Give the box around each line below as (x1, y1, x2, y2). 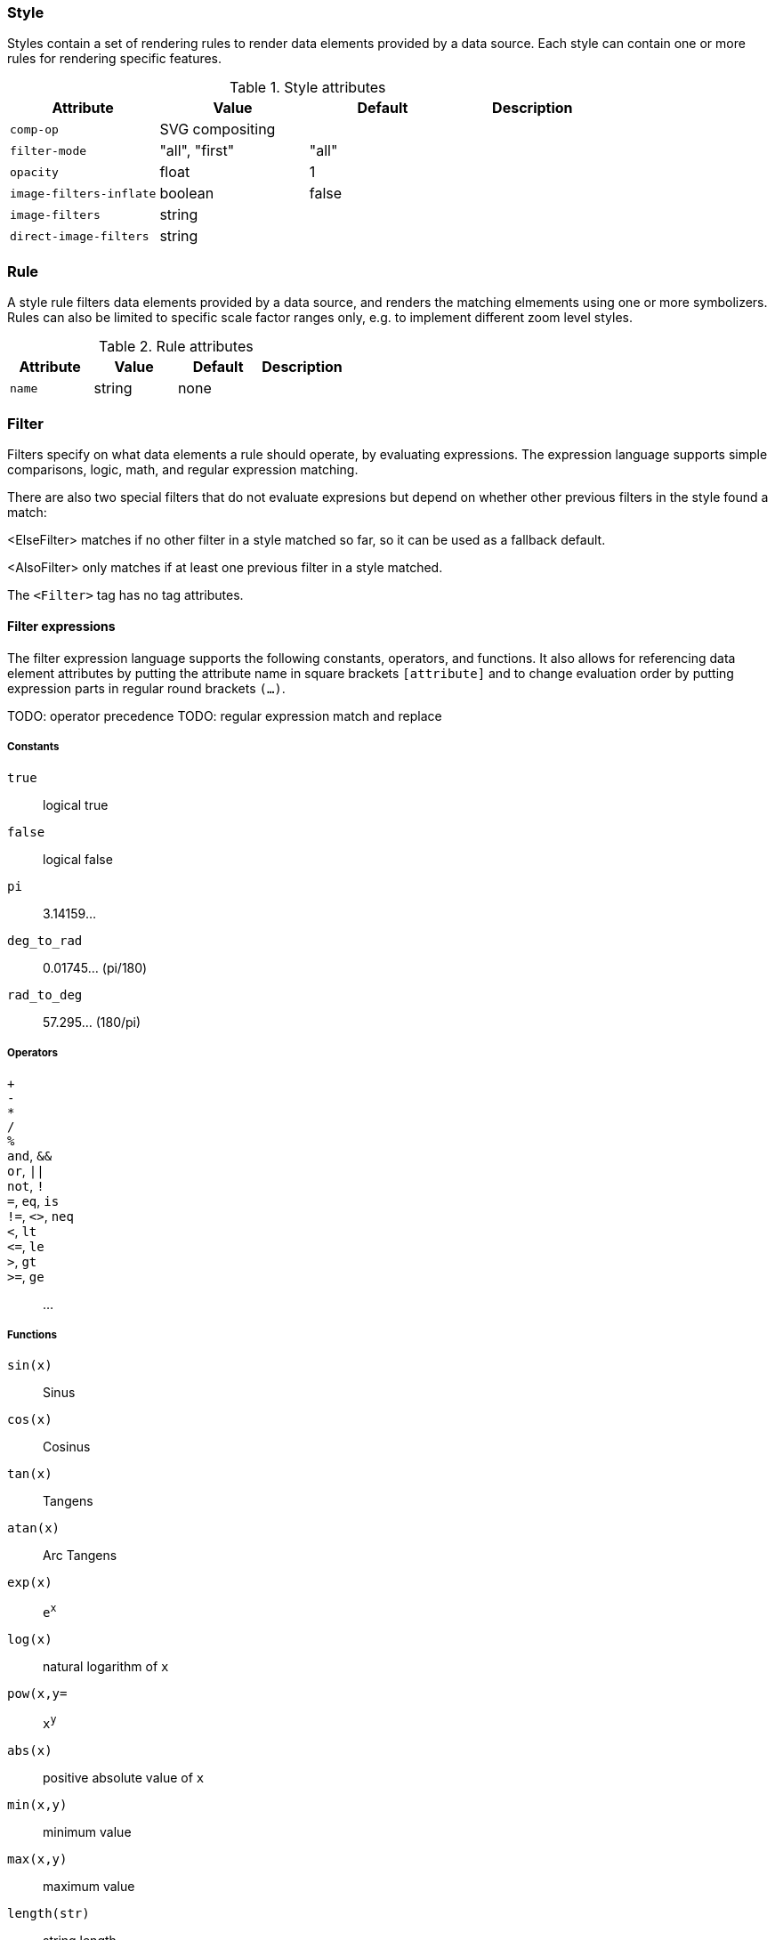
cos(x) (7, 1412, 52, 1427)
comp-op (10, 122, 59, 136)
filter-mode (10, 143, 87, 158)
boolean (159, 184, 214, 203)
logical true (43, 796, 109, 812)
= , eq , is (7, 1192, 60, 1208)
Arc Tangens (43, 1548, 117, 1564)
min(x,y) (7, 1797, 68, 1812)
